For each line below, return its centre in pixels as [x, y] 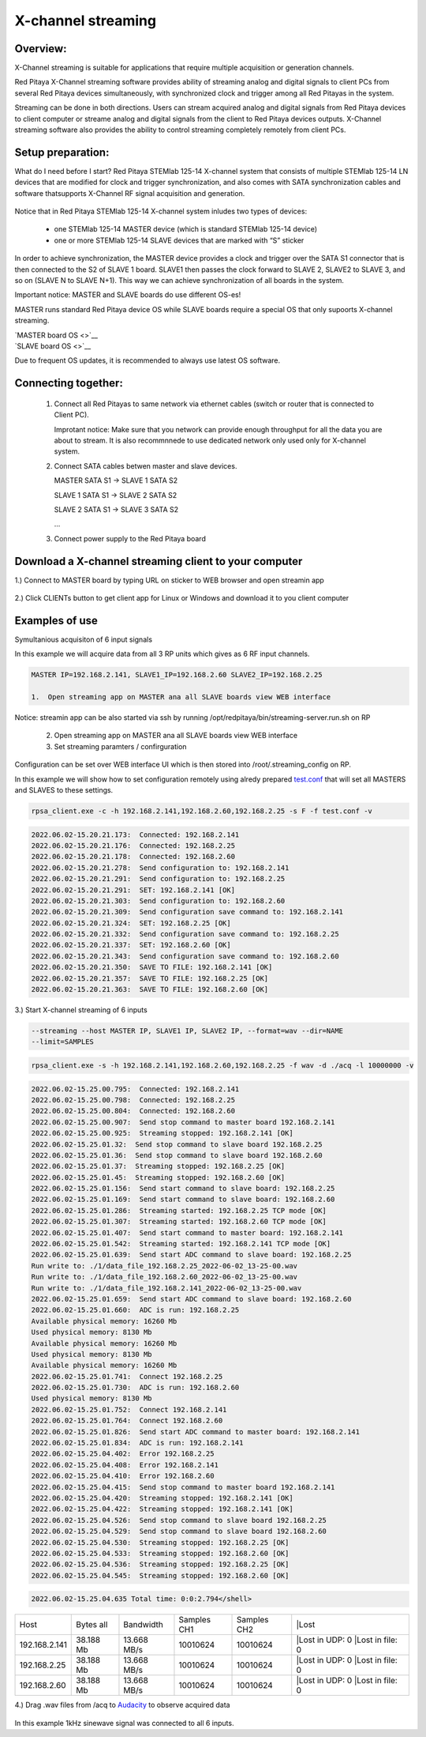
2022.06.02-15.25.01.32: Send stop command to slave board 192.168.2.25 [177, 1144]
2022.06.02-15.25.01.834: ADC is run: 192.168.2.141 [137, 1443]
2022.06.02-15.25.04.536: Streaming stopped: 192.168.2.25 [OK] [160, 1564]
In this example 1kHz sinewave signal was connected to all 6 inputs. [124, 1723]
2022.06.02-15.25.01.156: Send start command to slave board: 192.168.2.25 [183, 1189]
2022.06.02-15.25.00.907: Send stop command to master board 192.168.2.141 [183, 1122]
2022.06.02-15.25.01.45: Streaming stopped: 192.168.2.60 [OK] [158, 1177]
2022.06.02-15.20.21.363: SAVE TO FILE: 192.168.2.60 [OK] [150, 989]
